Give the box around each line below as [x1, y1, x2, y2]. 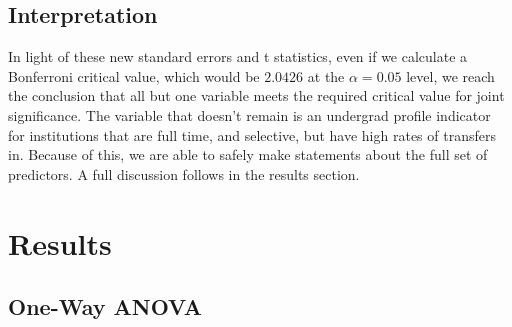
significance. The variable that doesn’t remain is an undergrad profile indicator [8, 104, 491, 125]
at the [307, 65, 345, 86]
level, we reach [406, 65, 495, 86]
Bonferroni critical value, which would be [8, 65, 260, 86]
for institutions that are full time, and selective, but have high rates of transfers [8, 124, 496, 145]
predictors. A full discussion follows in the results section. [8, 163, 360, 184]
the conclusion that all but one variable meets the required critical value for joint [8, 85, 505, 106]
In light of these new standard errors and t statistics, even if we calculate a [8, 46, 468, 67]
